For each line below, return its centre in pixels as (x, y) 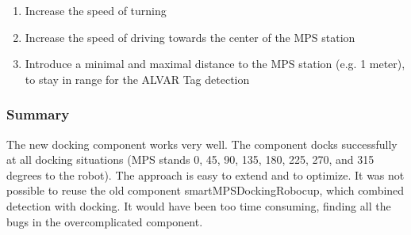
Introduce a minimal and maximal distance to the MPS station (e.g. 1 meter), (215, 64)
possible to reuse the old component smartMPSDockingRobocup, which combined (205, 190)
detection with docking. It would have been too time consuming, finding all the (199, 205)
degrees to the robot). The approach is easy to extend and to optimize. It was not (205, 174)
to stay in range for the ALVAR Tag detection (137, 79)
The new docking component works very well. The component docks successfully (202, 144)
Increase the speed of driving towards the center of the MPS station (190, 37)
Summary (38, 114)
